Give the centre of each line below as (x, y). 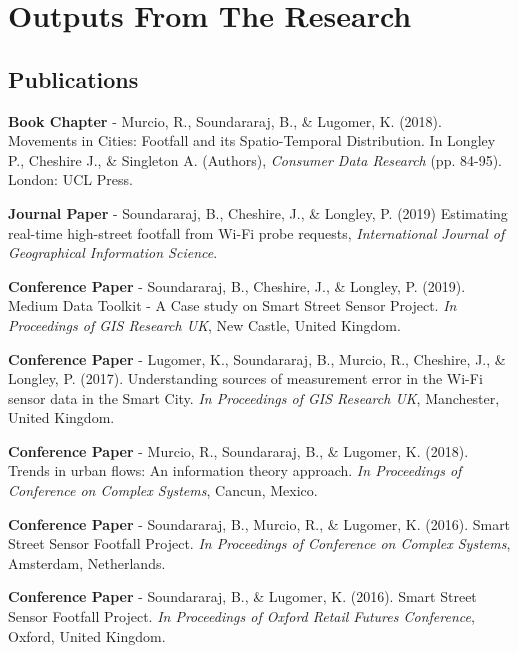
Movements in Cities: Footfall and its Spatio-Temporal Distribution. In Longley (252, 140)
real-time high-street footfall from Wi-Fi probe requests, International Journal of (256, 232)
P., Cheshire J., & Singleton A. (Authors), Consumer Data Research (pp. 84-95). (255, 159)
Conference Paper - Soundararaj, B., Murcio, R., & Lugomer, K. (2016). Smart (259, 523)
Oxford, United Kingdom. (87, 635)
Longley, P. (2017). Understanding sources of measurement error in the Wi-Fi (245, 378)
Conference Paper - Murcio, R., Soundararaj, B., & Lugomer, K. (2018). (238, 450)
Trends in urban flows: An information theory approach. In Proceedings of (235, 470)
